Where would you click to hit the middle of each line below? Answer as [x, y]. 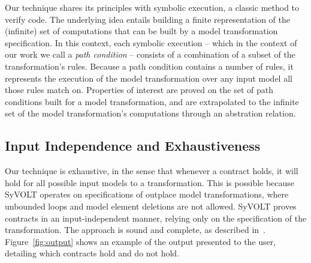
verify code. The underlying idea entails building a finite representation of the [147, 19]
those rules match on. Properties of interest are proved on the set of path [139, 90]
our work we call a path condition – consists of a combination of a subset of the [150, 54]
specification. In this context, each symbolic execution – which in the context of [151, 42]
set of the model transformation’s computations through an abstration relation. [150, 113]
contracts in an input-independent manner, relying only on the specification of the [156, 218]
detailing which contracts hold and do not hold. [92, 253]
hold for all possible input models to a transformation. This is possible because [150, 182]
